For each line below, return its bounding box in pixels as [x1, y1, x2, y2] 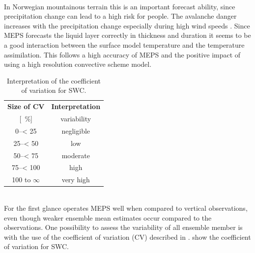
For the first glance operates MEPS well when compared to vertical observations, [4, 202, 248, 213]
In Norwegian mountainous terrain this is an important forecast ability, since [4, 1, 235, 11]
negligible [61, 125, 90, 136]
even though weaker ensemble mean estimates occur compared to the [4, 212, 212, 223]
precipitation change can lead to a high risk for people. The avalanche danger [4, 11, 237, 21]
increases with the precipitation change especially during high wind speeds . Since [4, 20, 250, 30]
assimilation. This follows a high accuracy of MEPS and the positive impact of [4, 49, 241, 59]
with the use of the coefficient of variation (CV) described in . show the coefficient [4, 231, 251, 242]
